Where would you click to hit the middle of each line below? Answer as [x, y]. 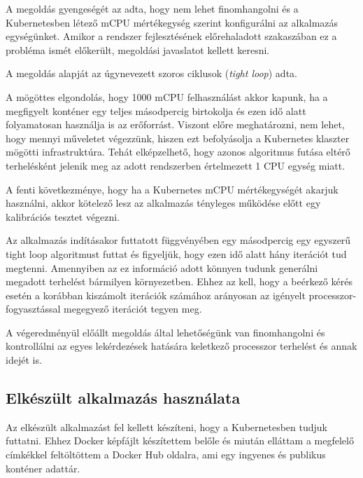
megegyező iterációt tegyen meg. [133, 309]
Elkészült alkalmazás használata [123, 398]
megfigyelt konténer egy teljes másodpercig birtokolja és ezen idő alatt [156, 110]
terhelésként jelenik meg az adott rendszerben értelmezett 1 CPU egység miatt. [176, 165]
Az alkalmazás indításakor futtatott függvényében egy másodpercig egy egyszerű [178, 240]
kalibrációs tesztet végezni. [63, 216]
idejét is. [24, 360]
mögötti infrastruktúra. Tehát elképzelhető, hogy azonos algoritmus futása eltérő [178, 152]
